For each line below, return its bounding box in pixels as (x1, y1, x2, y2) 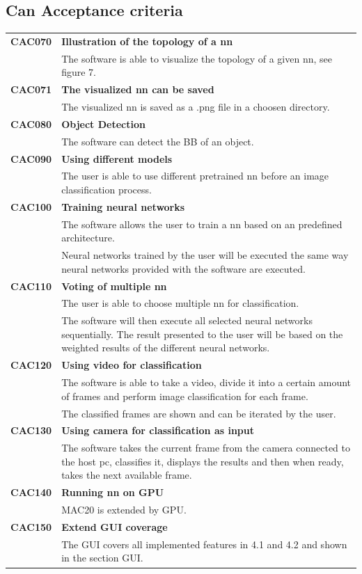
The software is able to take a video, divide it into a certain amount (61, 375, 352, 390)
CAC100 (10, 199, 52, 214)
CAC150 (10, 520, 52, 534)
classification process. (61, 182, 152, 197)
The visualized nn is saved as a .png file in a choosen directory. (61, 99, 330, 114)
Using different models (61, 151, 173, 166)
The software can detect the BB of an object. (61, 134, 254, 148)
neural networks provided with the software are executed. (61, 261, 306, 276)
